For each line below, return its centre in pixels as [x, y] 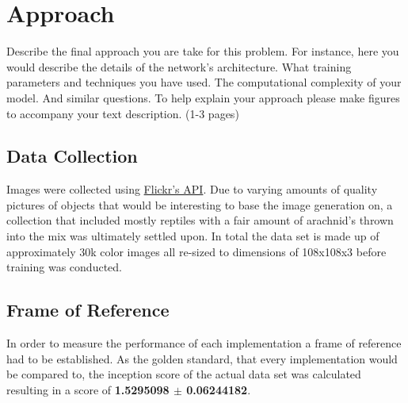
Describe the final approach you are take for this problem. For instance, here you [203, 51]
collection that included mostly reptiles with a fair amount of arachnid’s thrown [200, 220]
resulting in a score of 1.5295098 [88, 389]
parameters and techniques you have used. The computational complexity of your [204, 82]
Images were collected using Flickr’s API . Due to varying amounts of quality [192, 189]
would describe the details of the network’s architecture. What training [179, 66]
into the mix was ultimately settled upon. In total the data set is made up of [193, 236]
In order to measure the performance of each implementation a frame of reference [204, 343]
